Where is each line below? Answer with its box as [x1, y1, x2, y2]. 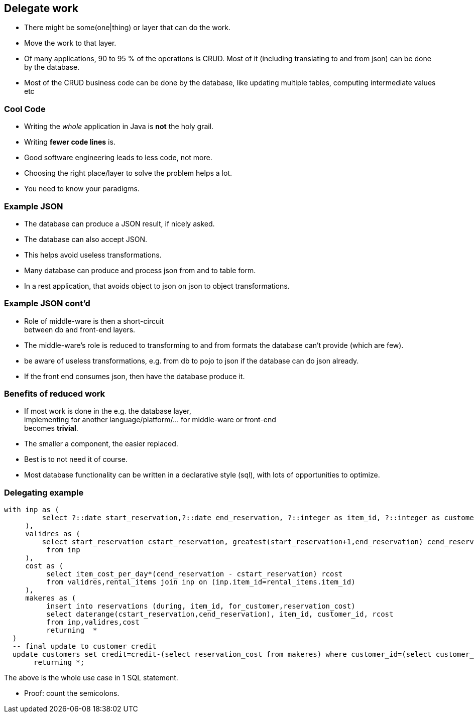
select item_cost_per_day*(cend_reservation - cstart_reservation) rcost [46, 570, 343, 578]
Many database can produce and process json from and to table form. [24, 266, 256, 275]
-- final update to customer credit [12, 642, 157, 651]
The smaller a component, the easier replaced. [24, 439, 178, 448]
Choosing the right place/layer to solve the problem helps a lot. [24, 169, 232, 178]
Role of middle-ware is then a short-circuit [24, 316, 164, 325]
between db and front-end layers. [24, 325, 136, 334]
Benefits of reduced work [4, 389, 105, 399]
